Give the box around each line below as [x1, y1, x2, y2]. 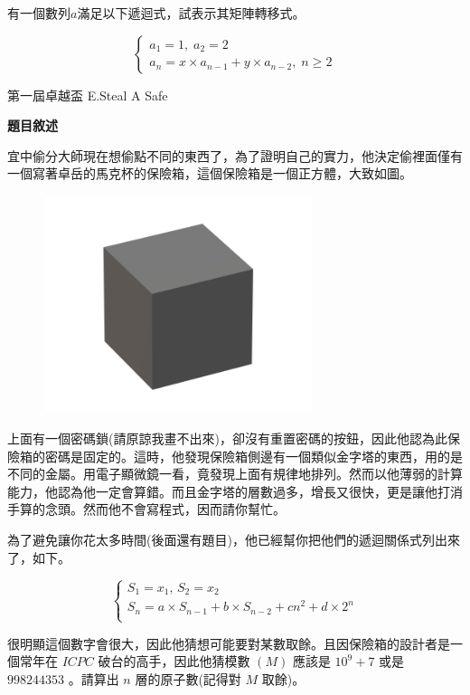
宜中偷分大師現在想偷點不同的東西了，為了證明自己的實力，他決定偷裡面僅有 [7, 146, 463, 165]
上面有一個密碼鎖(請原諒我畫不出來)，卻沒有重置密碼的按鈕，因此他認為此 [7, 429, 447, 448]
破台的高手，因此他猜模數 [98, 652, 250, 671]
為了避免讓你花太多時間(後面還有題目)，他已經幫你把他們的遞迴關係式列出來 [7, 530, 460, 549]
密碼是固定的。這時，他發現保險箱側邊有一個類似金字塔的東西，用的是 [44, 446, 463, 465]
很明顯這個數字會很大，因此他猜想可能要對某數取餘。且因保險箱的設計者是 [7, 633, 450, 652]
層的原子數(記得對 [135, 670, 241, 688]
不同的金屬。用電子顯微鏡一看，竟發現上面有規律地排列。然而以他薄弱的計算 [7, 464, 463, 483]
